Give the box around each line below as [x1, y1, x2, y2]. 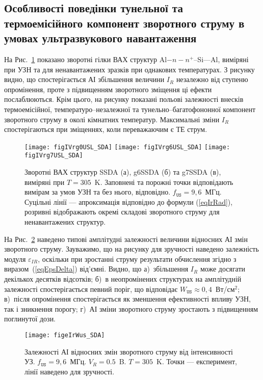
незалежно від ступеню [176, 74, 248, 85]
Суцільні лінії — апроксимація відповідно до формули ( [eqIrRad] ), [24, 196, 233, 207]
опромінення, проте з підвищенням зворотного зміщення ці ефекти [4, 84, 212, 94]
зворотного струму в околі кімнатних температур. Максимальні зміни [4, 114, 220, 124]
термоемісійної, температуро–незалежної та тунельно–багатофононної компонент [4, 103, 256, 114]
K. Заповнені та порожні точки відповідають [94, 176, 233, 187]
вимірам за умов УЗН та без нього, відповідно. [24, 186, 171, 197]
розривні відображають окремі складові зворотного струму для [24, 206, 220, 217]
